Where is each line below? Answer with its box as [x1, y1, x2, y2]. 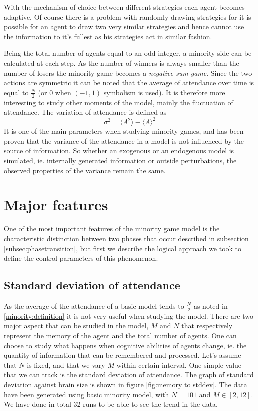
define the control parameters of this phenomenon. [4, 253, 158, 263]
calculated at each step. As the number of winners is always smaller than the [4, 57, 239, 68]
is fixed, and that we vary [27, 359, 105, 370]
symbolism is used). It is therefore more [103, 87, 225, 97]
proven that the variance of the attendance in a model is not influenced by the [4, 135, 244, 146]
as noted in [193, 300, 228, 311]
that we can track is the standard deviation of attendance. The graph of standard [4, 369, 254, 380]
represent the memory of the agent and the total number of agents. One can [4, 330, 237, 340]
